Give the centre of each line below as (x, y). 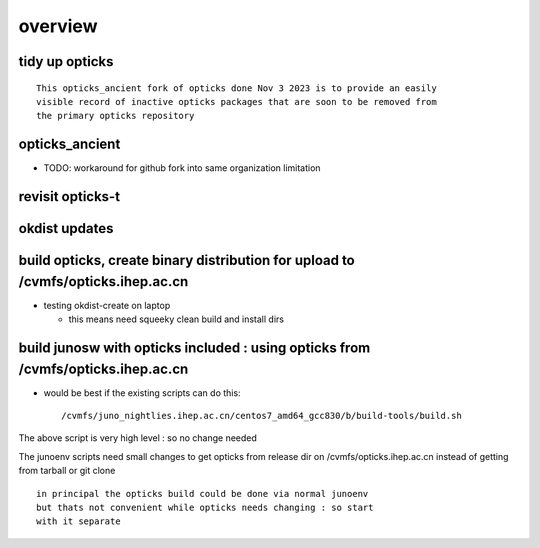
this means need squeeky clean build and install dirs (176, 319)
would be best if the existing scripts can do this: (142, 392)
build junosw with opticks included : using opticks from (194, 347)
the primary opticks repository (115, 116)
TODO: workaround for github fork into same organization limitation (182, 168)
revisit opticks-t (69, 196)
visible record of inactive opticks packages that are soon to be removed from (236, 101)
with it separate (78, 521)
